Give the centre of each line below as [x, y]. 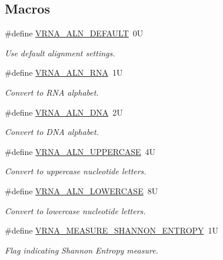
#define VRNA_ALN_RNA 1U [64, 72]
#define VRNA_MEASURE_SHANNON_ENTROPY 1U [112, 230]
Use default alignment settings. [60, 53]
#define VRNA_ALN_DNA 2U [64, 112]
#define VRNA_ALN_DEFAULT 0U [74, 33]
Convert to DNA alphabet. [52, 132]
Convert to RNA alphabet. [52, 92]
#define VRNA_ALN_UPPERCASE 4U [80, 151]
